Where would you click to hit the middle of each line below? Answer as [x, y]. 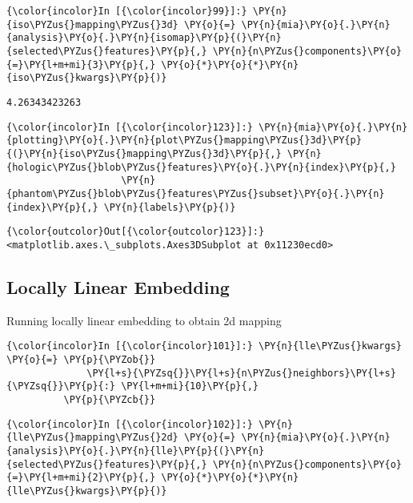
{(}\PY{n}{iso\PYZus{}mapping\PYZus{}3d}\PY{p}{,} [144, 153]
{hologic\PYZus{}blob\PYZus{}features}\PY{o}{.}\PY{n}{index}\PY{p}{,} [201, 167]
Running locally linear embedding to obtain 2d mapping [144, 320]
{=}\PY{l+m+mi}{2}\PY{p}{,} [81, 478]
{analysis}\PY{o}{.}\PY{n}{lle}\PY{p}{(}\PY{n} [136, 451]
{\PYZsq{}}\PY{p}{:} [61, 386]
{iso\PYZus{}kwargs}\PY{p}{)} [87, 78]
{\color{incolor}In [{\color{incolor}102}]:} [130, 424]
